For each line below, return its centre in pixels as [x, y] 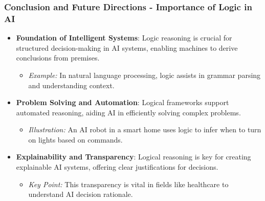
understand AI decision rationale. [81, 194]
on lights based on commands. [75, 139]
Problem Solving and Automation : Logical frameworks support [123, 102]
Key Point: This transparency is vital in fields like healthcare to [128, 184]
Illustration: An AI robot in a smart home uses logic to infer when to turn [145, 129]
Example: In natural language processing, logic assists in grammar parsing [145, 75]
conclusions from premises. [58, 58]
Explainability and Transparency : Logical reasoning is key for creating [134, 157]
